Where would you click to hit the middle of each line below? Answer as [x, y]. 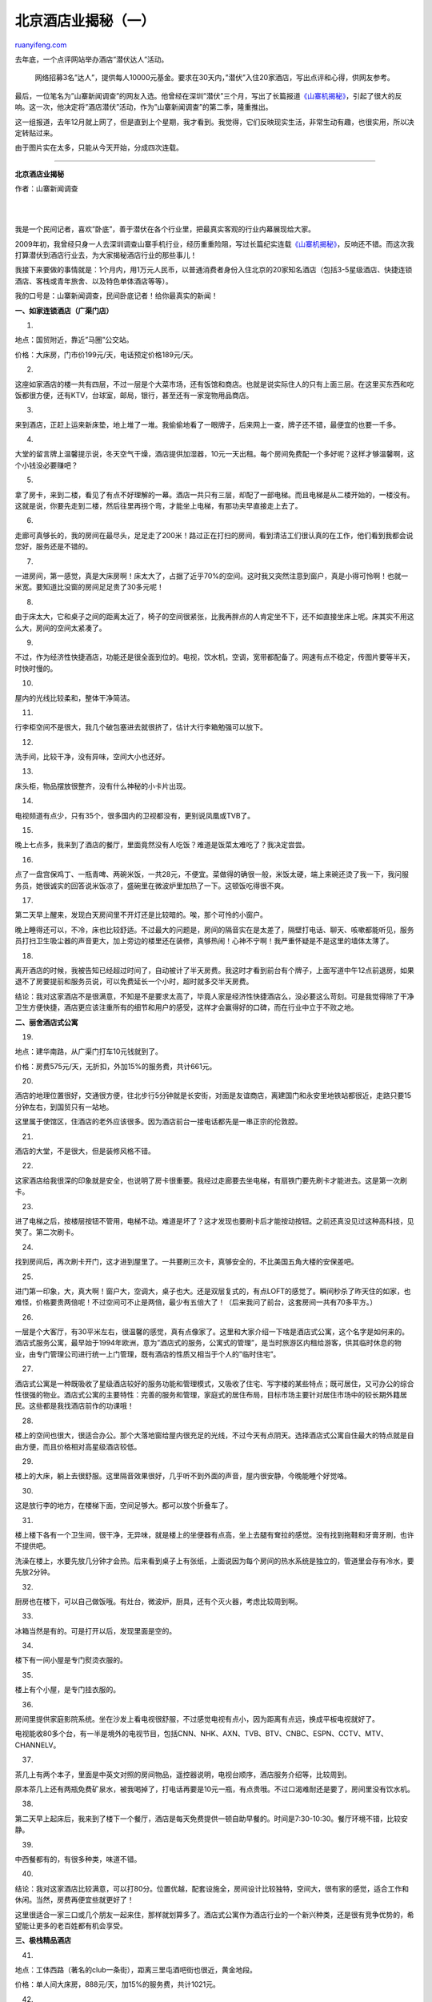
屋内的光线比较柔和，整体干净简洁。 [74, 697]
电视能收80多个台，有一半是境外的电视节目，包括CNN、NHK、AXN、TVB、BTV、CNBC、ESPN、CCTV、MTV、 [201, 1734]
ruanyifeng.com [41, 45]
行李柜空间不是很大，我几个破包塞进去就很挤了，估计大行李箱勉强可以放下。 [141, 727]
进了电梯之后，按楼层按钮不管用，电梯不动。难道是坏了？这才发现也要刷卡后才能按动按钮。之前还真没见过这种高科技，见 [214, 1220]
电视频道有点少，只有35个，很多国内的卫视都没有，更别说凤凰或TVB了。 [135, 815]
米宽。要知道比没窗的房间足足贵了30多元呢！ [89, 587]
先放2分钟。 [35, 1572]
